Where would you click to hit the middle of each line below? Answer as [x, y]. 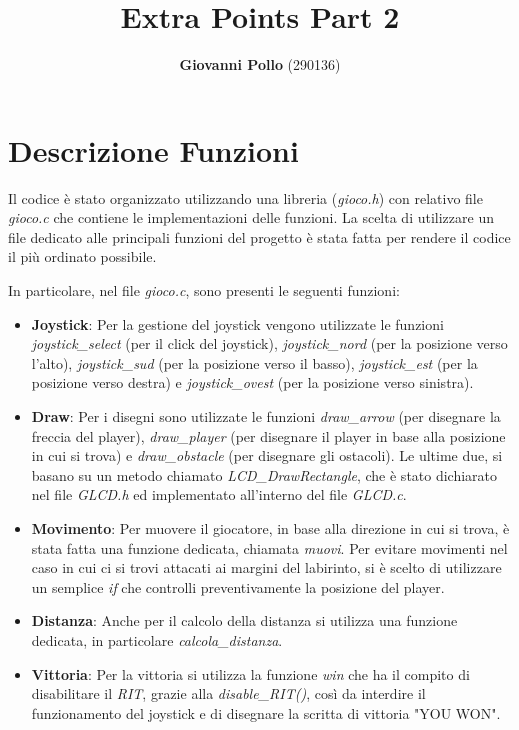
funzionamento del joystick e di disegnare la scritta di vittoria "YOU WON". [266, 712]
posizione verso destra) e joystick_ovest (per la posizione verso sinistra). [252, 382]
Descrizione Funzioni [153, 149]
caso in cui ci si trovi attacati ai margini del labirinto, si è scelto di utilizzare [266, 567]
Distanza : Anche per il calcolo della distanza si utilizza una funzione [244, 620]
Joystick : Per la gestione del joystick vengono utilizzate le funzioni [237, 323]
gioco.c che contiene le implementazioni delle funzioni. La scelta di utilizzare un [251, 217]
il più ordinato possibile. [82, 256]
